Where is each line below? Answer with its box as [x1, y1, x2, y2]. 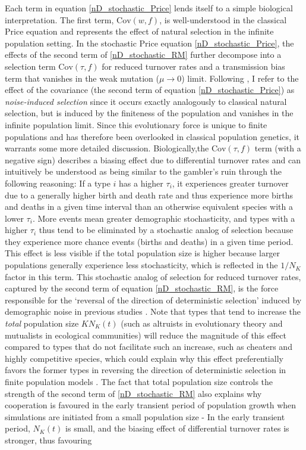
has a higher [119, 176, 163, 189]
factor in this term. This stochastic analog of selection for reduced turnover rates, [5, 270, 301, 283]
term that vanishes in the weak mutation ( [5, 72, 159, 84]
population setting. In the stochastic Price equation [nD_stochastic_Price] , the [5, 36, 294, 49]
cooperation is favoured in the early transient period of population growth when [5, 399, 296, 411]
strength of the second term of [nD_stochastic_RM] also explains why [5, 387, 262, 399]
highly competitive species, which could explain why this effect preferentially [5, 352, 283, 364]
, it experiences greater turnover [172, 176, 289, 189]
